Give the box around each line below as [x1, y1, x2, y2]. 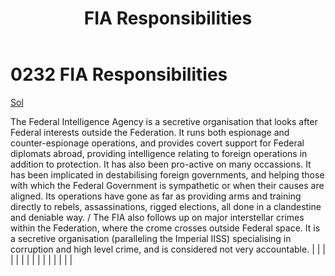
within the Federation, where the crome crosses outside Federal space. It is [10, 222, 321, 234]
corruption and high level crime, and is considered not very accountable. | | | [10, 243, 326, 255]
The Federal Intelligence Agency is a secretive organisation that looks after [10, 115, 318, 127]
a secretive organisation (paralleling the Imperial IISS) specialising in [10, 232, 292, 244]
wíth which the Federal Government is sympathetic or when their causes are [10, 179, 325, 191]
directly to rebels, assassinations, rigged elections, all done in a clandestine [10, 200, 322, 212]
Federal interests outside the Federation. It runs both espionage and [10, 126, 290, 138]
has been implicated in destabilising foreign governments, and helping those [10, 168, 325, 181]
